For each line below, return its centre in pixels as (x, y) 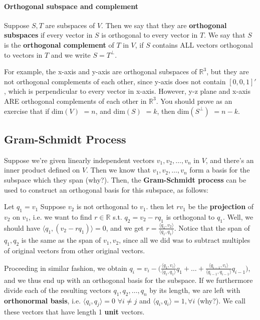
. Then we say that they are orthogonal (164, 25)
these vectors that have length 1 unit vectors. (74, 312)
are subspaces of (70, 25)
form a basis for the (220, 170)
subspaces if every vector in (48, 35)
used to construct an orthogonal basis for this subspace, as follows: (106, 189)
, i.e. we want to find (60, 216)
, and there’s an (230, 160)
